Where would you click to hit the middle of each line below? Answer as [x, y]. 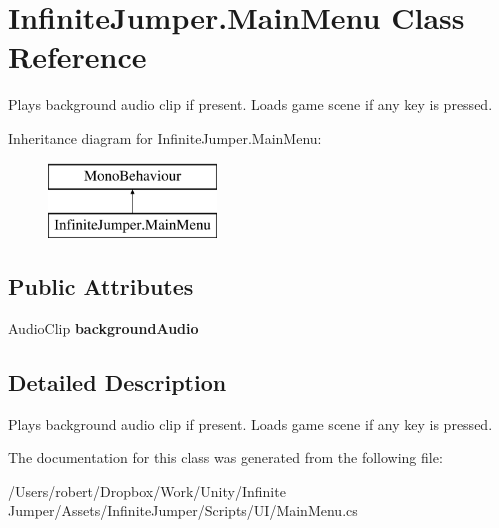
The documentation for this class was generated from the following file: [225, 457]
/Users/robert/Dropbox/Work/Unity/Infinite [147, 490]
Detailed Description [117, 381]
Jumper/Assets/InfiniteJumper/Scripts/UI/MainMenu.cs [183, 510]
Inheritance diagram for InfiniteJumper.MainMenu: [165, 137]
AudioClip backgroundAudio [103, 327]
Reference [77, 56]
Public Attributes [101, 286]
